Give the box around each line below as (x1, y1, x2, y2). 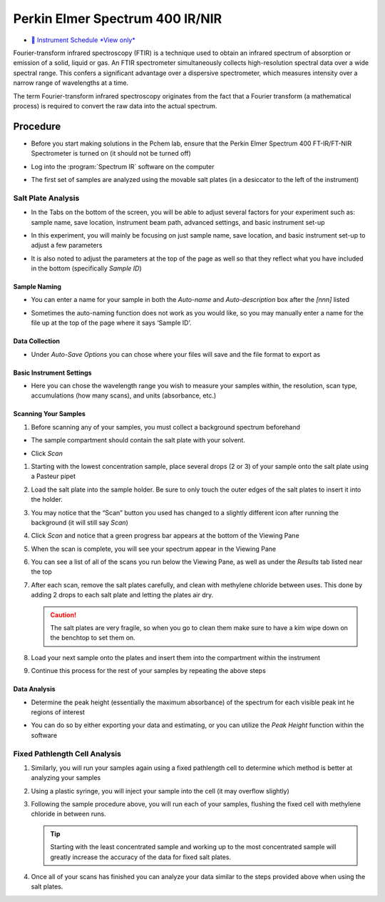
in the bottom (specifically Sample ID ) (31, 264, 142, 273)
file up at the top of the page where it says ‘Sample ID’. (31, 318, 192, 328)
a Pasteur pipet (31, 472, 76, 481)
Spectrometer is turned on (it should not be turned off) (31, 149, 192, 158)
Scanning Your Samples (13, 410, 86, 418)
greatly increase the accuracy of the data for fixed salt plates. (50, 853, 232, 861)
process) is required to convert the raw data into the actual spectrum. (13, 101, 217, 110)
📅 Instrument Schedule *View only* (31, 36, 135, 44)
